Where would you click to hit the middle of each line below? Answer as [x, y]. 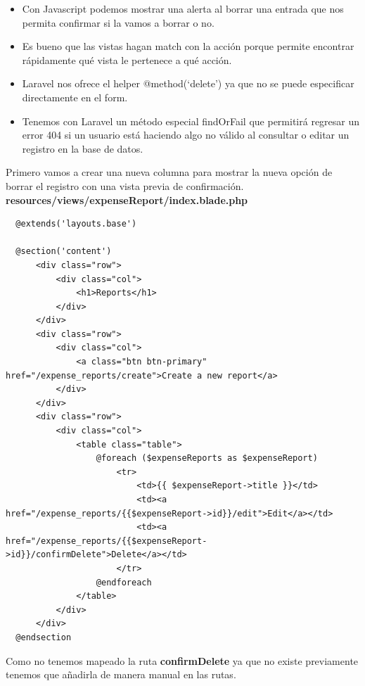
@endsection [44, 637]
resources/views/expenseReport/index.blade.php [127, 199]
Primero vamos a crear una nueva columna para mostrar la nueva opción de [169, 172]
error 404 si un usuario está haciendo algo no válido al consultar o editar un [186, 135]
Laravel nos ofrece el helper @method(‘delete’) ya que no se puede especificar [188, 83]
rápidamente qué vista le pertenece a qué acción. [127, 59]
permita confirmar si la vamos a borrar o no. [118, 22]
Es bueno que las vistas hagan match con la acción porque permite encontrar [188, 46]
